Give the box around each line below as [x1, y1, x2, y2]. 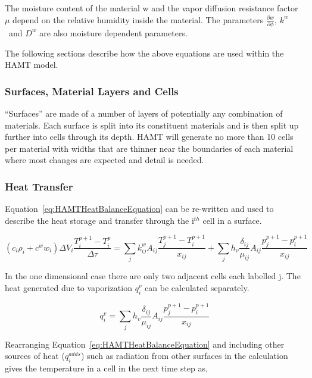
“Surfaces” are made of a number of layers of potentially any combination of [5, 107, 283, 119]
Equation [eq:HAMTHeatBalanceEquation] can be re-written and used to [5, 202, 274, 215]
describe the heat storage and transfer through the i [5, 214, 194, 226]
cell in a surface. [202, 214, 262, 226]
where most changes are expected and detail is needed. [5, 154, 204, 166]
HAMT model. [5, 58, 58, 71]
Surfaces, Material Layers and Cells [5, 83, 179, 98]
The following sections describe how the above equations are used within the [5, 46, 284, 59]
